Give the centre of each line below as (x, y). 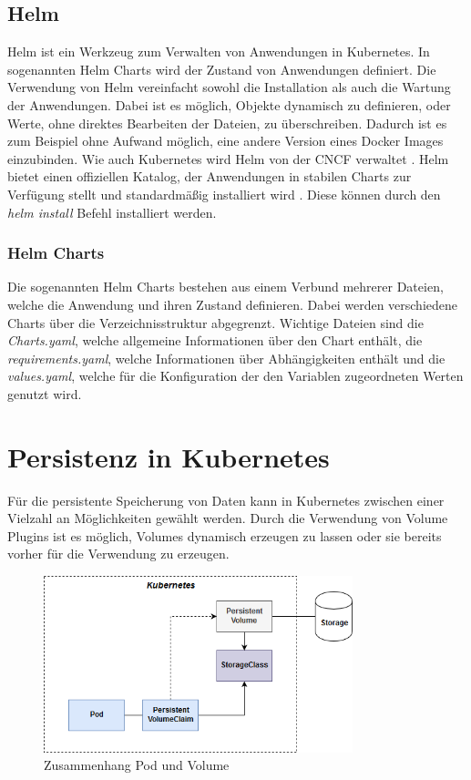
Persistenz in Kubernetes (169, 456)
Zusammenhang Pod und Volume (137, 765)
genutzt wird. (45, 393)
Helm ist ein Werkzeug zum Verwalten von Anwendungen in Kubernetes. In (219, 51)
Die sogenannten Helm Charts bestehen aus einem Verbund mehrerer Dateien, (225, 287)
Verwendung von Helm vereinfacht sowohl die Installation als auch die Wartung (229, 87)
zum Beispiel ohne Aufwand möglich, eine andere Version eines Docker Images (225, 141)
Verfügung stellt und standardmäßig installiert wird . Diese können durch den (224, 194)
